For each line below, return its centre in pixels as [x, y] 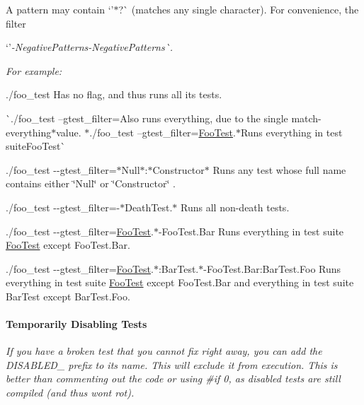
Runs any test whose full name [279, 169]
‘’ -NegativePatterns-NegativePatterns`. [90, 47]
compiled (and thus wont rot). [70, 393]
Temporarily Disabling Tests [76, 324]
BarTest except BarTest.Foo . [68, 296]
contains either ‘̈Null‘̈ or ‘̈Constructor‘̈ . [91, 183]
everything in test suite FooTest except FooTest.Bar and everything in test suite [180, 282]
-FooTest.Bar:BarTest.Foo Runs [272, 268]
